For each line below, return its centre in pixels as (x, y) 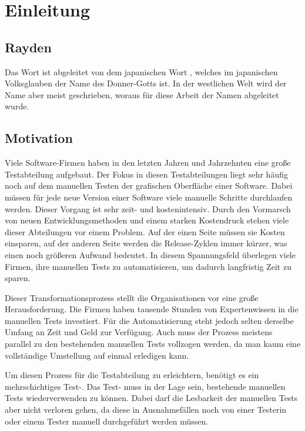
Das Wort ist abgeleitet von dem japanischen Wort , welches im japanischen (141, 71)
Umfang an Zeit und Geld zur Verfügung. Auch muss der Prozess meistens (139, 332)
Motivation (39, 138)
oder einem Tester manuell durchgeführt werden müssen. (107, 421)
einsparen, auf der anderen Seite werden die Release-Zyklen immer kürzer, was (146, 243)
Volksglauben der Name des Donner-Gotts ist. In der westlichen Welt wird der (146, 83)
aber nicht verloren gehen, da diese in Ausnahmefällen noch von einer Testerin (146, 410)
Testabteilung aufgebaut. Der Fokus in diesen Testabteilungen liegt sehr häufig (146, 174)
